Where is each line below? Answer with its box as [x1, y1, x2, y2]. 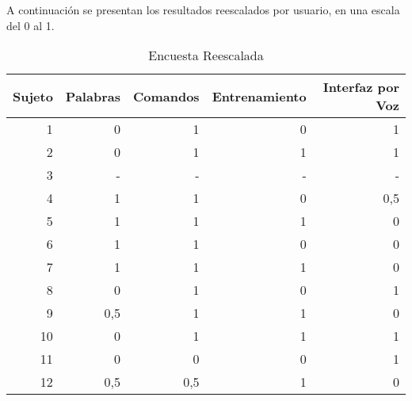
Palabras [65, 86, 120, 105]
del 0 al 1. [6, 17, 55, 33]
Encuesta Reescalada [148, 46, 264, 65]
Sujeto [13, 86, 53, 105]
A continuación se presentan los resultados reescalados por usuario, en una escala [6, 2, 400, 17]
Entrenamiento [212, 86, 307, 105]
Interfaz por [322, 78, 399, 97]
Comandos [132, 86, 200, 105]
